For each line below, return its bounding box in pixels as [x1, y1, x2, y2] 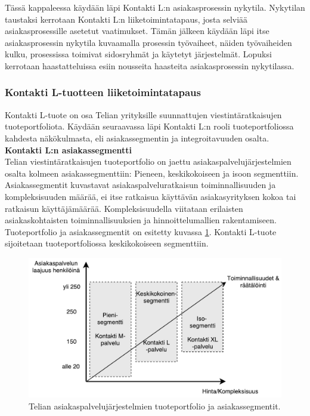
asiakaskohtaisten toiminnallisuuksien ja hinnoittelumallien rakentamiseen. [5, 214, 277, 226]
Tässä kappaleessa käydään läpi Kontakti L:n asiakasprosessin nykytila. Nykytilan [5, 1, 305, 13]
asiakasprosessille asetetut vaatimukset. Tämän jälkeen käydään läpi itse [5, 24, 269, 37]
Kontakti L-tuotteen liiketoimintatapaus [5, 85, 201, 100]
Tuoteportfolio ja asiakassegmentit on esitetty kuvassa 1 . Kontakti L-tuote [5, 225, 277, 238]
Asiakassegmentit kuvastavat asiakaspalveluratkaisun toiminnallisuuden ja [5, 178, 276, 191]
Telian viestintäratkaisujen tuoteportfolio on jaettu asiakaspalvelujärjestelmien [5, 155, 292, 168]
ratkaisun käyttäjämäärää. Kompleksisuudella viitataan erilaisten [5, 202, 243, 214]
